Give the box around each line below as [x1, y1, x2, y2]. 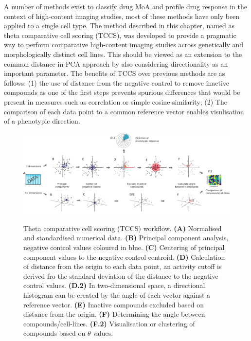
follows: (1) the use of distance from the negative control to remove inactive [4, 77, 230, 88]
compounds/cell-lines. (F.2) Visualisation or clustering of [23, 318, 195, 328]
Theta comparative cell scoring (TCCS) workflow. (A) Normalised [23, 223, 222, 233]
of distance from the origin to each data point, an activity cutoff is [23, 261, 222, 271]
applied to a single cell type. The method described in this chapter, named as [4, 20, 235, 31]
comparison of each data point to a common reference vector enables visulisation [4, 106, 244, 116]
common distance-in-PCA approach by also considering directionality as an [4, 58, 228, 69]
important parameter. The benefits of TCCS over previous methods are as [4, 68, 225, 78]
